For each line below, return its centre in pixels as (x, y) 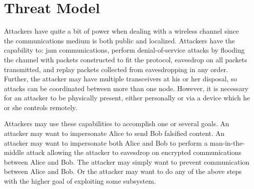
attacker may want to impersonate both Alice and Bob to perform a (106, 142)
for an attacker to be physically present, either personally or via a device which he (127, 98)
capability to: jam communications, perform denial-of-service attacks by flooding (124, 50)
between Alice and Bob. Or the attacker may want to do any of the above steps (123, 171)
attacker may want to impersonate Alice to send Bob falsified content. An (114, 133)
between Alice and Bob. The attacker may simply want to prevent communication (127, 161)
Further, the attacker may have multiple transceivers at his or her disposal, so (120, 79)
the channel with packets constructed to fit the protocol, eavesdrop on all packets (126, 59)
